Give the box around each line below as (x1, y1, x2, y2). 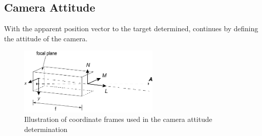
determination (24, 123, 68, 134)
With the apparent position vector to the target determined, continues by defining (4, 23, 258, 34)
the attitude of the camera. (4, 33, 88, 43)
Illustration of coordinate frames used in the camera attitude (24, 114, 213, 124)
